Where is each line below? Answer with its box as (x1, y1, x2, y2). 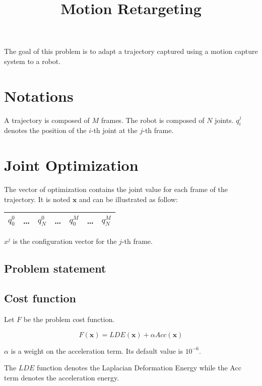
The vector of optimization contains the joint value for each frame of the (4, 184, 228, 195)
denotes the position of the (4, 125, 87, 136)
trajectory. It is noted (4, 194, 71, 204)
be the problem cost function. (23, 313, 115, 324)
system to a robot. (4, 55, 61, 66)
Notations (4, 85, 74, 106)
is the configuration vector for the (13, 236, 117, 246)
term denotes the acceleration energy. (4, 372, 119, 382)
